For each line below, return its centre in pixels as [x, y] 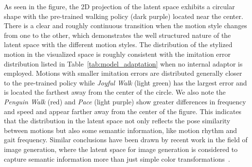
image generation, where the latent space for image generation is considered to [121, 149]
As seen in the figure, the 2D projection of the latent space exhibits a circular [119, 6]
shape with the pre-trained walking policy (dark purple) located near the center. [124, 16]
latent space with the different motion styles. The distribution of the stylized [118, 44]
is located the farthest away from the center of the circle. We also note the [115, 92]
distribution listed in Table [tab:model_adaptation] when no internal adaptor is [123, 63]
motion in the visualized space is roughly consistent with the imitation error [117, 54]
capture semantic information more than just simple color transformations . [117, 159]
